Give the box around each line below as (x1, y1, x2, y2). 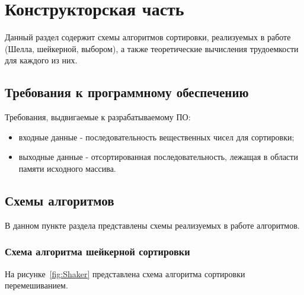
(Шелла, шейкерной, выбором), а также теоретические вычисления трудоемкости (5, 42, 299, 54)
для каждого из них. (5, 54, 78, 66)
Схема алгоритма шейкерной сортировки (5, 244, 190, 259)
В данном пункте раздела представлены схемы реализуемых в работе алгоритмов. (5, 219, 300, 231)
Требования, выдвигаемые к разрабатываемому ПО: (5, 111, 191, 123)
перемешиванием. (5, 279, 68, 291)
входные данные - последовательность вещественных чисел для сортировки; (18, 130, 295, 143)
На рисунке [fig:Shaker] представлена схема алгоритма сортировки (5, 267, 245, 280)
